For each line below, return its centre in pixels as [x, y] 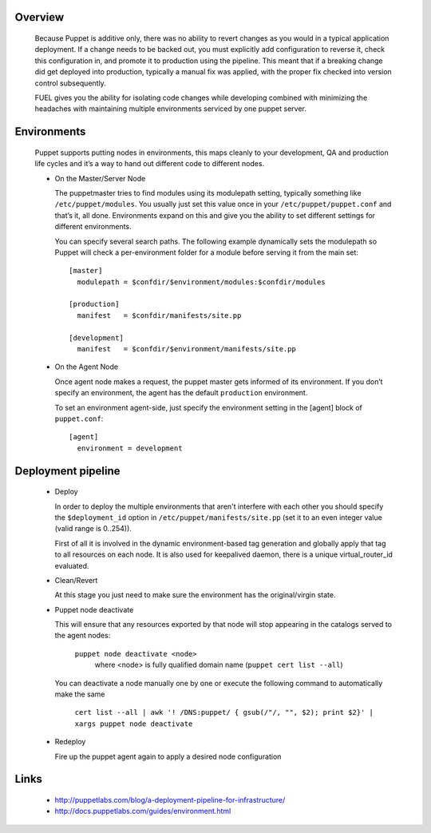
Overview [40, 17]
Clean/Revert [76, 580]
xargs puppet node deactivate [134, 724]
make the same [80, 694]
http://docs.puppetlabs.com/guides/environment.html [143, 811]
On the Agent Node [87, 367]
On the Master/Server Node [100, 178]
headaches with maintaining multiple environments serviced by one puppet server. [170, 109]
